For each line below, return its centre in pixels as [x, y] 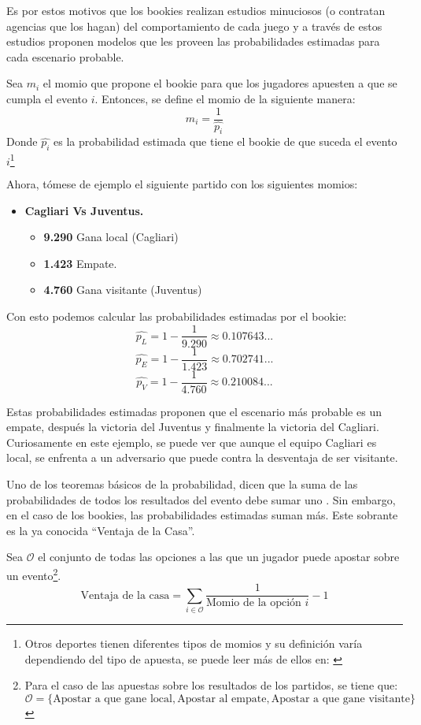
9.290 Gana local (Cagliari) [111, 237]
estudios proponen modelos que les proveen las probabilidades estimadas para [193, 41]
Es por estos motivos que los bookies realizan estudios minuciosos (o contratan [196, 10]
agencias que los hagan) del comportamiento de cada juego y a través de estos [194, 26]
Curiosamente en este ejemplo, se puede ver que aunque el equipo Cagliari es [192, 442]
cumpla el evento [47, 98]
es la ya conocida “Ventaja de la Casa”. [101, 530]
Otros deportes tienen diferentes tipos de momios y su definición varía [194, 643]
